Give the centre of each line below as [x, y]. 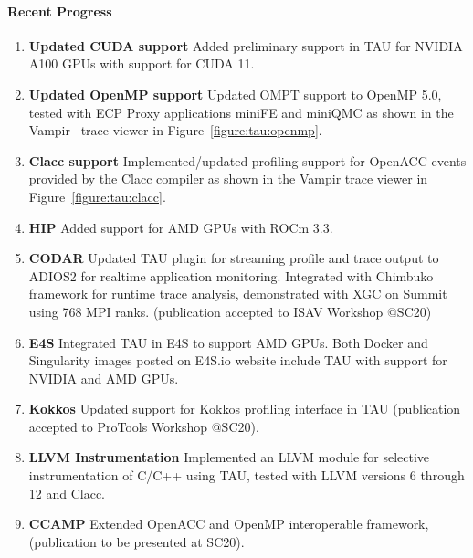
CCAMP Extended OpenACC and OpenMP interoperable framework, [229, 524]
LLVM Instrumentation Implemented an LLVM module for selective [229, 457]
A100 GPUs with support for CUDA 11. [142, 63]
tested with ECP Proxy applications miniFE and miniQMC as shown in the [241, 112]
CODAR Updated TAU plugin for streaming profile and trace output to [234, 258]
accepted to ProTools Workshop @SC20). [144, 426]
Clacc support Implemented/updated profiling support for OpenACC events [247, 160]
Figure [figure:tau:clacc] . [97, 196]
